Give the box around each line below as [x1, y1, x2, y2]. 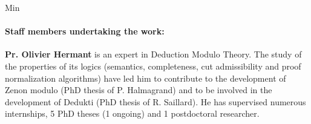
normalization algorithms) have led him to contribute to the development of [5, 71, 286, 84]
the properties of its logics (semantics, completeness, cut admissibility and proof [5, 59, 301, 72]
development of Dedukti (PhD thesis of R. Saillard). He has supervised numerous [5, 95, 306, 108]
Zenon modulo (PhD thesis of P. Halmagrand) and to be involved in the [5, 83, 272, 96]
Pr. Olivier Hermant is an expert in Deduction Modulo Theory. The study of [5, 48, 302, 60]
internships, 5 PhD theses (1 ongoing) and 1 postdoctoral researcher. [5, 107, 260, 120]
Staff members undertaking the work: [5, 25, 165, 38]
